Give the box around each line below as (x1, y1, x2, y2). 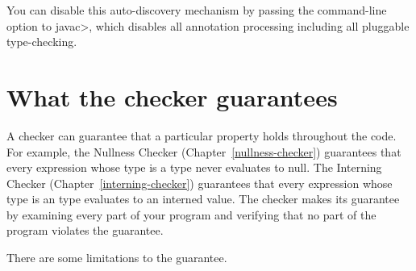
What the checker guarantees (6, 80, 338, 113)
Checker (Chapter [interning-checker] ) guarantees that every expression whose (6, 174, 393, 191)
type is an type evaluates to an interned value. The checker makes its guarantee (6, 190, 400, 207)
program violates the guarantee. (6, 222, 164, 239)
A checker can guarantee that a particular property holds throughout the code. (6, 127, 397, 144)
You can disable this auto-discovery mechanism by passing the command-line (6, 2, 387, 18)
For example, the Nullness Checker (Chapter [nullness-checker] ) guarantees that (6, 143, 401, 160)
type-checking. (6, 33, 77, 50)
